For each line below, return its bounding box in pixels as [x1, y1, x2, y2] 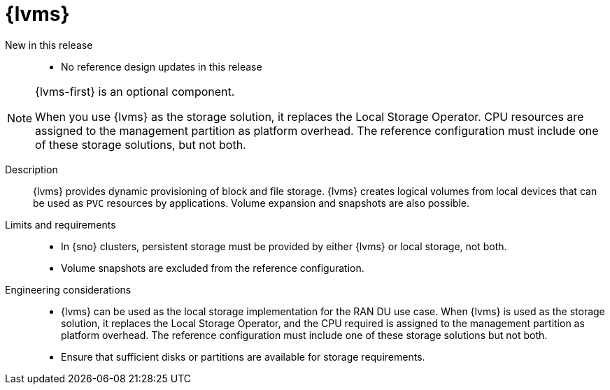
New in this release [5, 38, 93, 51]
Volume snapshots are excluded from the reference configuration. [61, 261, 364, 274]
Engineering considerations [5, 283, 132, 296]
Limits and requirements [5, 218, 116, 231]
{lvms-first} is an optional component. [35, 84, 235, 99]
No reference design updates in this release [61, 60, 262, 73]
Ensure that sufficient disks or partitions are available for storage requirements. [61, 350, 425, 363]
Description [5, 163, 58, 175]
